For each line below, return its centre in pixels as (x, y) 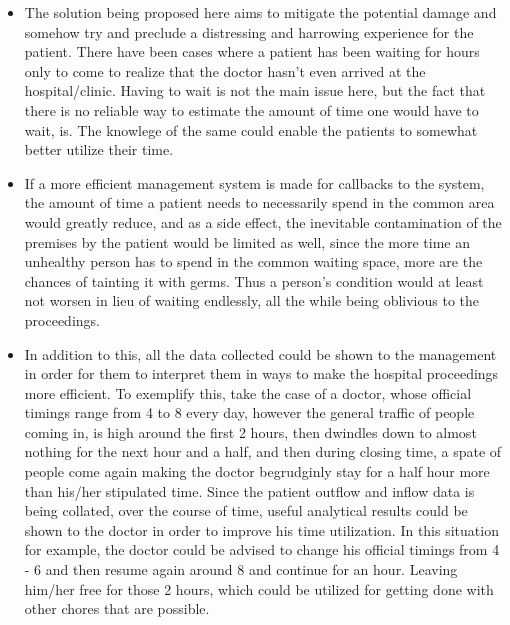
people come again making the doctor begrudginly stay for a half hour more (257, 471)
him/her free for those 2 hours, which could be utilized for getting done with (259, 588)
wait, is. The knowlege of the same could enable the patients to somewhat (251, 129)
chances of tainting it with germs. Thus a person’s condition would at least (254, 280)
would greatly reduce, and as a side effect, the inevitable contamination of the (263, 221)
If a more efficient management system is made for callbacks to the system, (254, 182)
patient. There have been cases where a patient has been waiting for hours (252, 51)
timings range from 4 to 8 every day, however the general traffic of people (249, 412)
